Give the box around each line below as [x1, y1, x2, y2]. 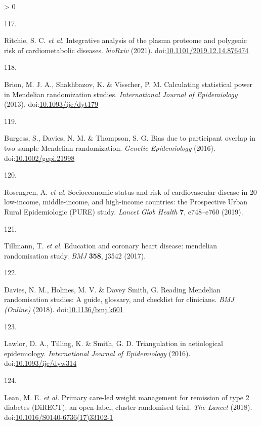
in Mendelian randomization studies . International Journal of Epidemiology [4, 89, 238, 99]
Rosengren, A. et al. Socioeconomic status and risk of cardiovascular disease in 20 [4, 186, 257, 197]
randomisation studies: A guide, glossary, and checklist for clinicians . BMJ [4, 294, 234, 305]
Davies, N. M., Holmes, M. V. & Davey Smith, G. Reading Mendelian [4, 284, 221, 294]
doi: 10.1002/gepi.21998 [4, 152, 75, 163]
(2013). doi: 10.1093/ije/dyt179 [4, 99, 98, 109]
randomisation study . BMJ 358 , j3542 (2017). [4, 250, 146, 261]
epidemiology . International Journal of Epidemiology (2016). [4, 348, 191, 358]
